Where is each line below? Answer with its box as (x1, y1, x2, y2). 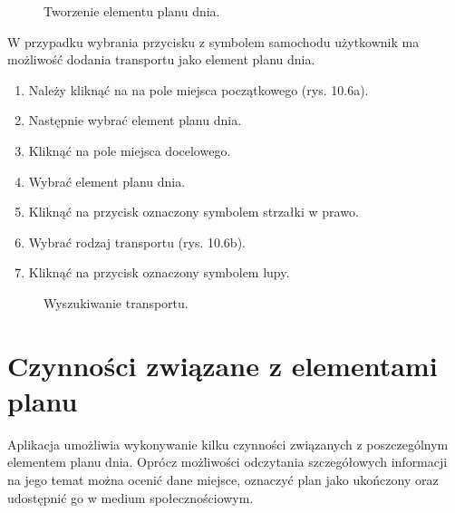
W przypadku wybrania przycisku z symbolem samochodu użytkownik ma (7, 32, 420, 51)
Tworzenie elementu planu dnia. (44, 2, 220, 20)
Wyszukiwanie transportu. (44, 293, 189, 312)
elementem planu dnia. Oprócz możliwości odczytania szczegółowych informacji (7, 452, 448, 471)
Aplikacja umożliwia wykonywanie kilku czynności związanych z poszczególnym (7, 434, 449, 453)
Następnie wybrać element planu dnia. (28, 111, 242, 130)
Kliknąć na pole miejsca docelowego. (28, 140, 231, 160)
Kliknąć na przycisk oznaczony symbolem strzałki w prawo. (28, 202, 359, 221)
